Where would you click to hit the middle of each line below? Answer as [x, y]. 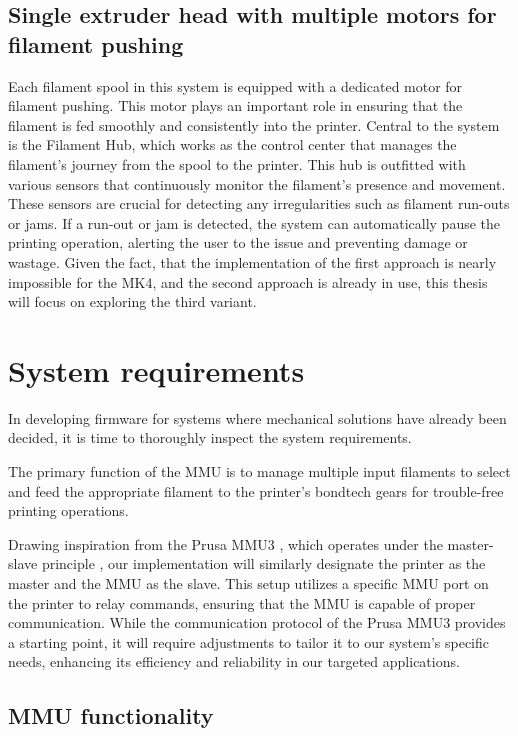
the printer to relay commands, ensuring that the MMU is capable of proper [242, 602]
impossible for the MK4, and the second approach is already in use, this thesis [248, 281]
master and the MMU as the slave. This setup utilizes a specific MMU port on [248, 583]
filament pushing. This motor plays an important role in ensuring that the [235, 105]
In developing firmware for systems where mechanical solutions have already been [257, 417]
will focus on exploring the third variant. [132, 301]
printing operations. [68, 510]
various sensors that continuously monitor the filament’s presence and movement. [257, 183]
